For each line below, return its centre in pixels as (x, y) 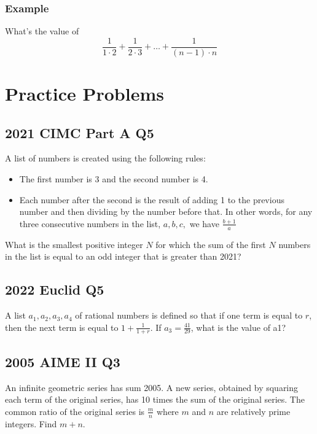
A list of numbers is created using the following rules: (105, 158)
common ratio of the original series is (75, 411)
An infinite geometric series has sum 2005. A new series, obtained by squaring (152, 387)
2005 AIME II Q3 (63, 361)
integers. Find (31, 423)
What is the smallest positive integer (74, 244)
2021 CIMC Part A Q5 (80, 132)
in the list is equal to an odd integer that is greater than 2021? (123, 256)
